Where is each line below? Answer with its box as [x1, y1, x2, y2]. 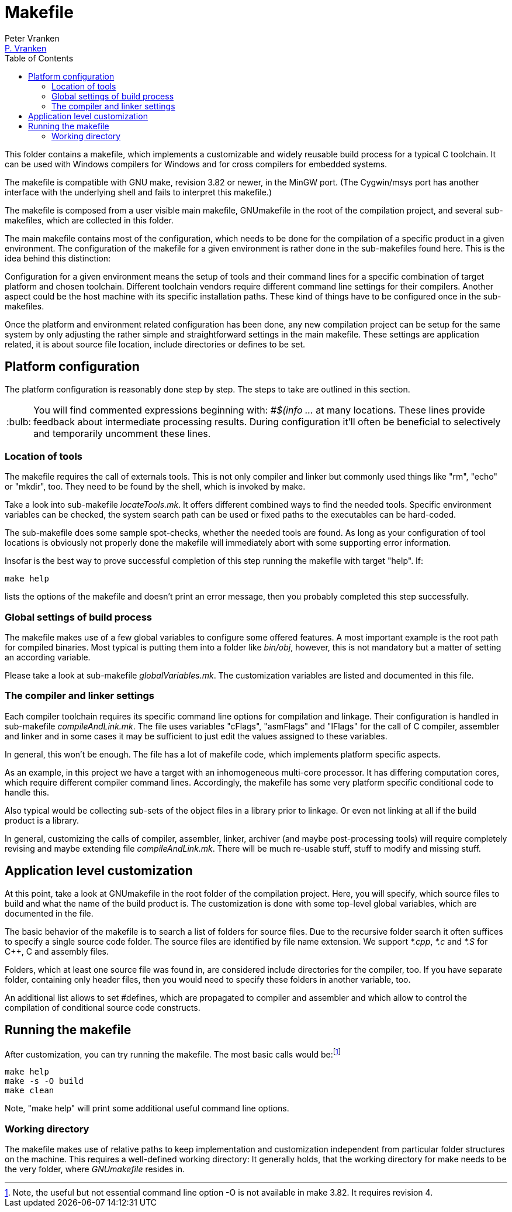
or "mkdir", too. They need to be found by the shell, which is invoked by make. [5, 481, 306, 492]
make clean [5, 1086, 54, 1096]
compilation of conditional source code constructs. [5, 1002, 200, 1013]
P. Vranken [5, 43, 47, 53]
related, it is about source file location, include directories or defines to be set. [5, 339, 306, 349]
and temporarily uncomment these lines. [33, 427, 211, 439]
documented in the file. [5, 908, 94, 918]
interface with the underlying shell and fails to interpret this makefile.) [5, 187, 272, 197]
